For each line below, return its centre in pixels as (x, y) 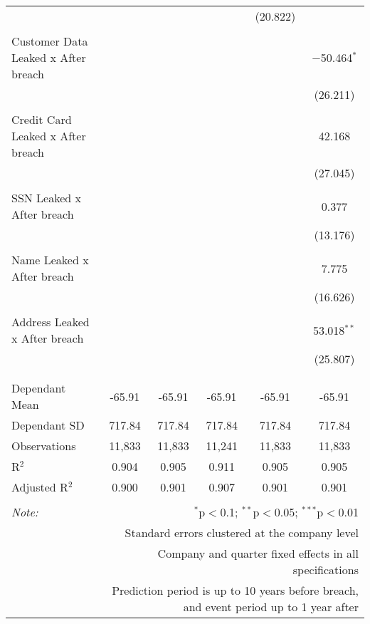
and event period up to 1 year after (271, 607)
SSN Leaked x (47, 198)
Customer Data (50, 41)
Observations (44, 446)
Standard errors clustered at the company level (242, 532)
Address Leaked (51, 322)
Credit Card (42, 119)
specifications (326, 570)
